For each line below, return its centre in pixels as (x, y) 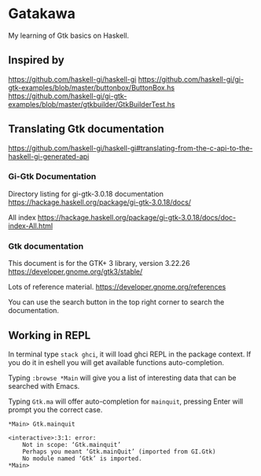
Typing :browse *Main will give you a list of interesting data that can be (122, 378)
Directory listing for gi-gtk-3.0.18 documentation (86, 194)
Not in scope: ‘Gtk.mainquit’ (72, 445)
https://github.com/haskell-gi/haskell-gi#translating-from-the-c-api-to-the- (130, 148)
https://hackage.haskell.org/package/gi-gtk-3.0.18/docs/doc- (137, 217)
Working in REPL (50, 335)
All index (22, 217)
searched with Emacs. (44, 386)
